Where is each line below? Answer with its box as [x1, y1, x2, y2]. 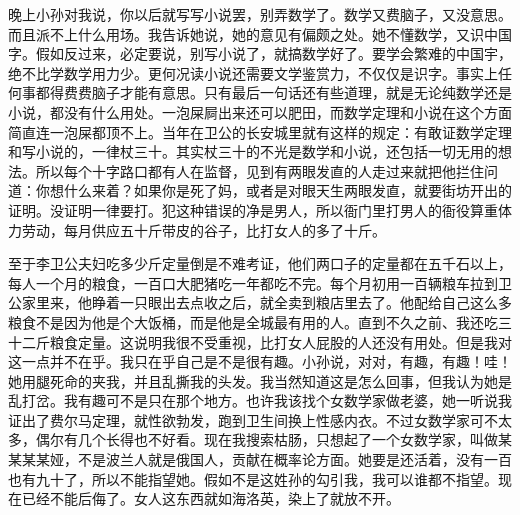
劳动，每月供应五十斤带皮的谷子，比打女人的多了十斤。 [21, 219, 386, 240]
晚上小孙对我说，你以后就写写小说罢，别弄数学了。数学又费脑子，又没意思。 [8, 4, 512, 24]
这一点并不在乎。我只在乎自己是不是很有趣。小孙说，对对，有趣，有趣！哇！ [8, 351, 512, 372]
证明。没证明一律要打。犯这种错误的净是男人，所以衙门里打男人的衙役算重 [8, 199, 498, 220]
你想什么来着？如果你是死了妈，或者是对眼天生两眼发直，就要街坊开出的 [35, 180, 512, 201]
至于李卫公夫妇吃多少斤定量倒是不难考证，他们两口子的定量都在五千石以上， [8, 253, 512, 274]
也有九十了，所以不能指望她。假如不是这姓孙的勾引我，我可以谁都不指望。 [8, 468, 498, 489]
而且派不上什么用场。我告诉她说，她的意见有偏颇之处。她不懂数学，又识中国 [8, 23, 512, 44]
